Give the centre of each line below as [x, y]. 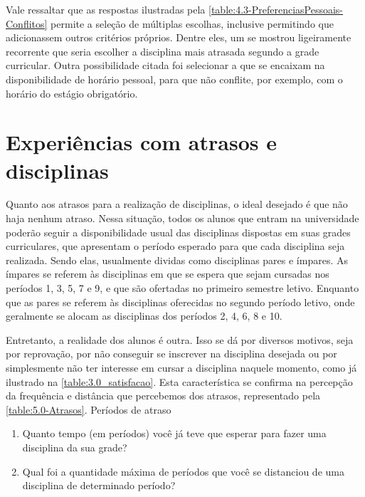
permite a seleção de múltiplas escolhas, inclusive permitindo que [192, 23]
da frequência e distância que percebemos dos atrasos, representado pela [163, 396]
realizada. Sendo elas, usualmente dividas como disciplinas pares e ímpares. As [177, 260]
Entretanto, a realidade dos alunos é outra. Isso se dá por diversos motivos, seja [180, 339]
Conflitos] [27, 23]
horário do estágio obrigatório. [72, 93]
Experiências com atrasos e [141, 142]
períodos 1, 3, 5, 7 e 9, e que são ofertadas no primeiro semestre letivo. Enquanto [182, 288]
